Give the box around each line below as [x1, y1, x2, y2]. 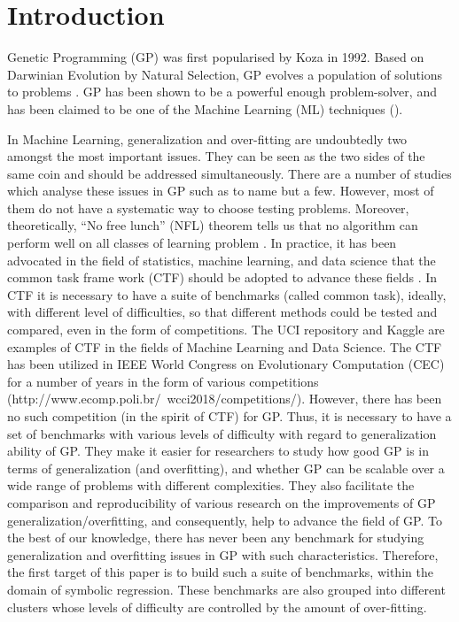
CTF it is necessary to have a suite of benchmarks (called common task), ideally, [7, 285, 447, 303]
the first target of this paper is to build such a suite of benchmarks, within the [7, 563, 433, 581]
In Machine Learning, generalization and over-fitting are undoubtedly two [7, 129, 408, 148]
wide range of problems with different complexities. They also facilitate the [7, 476, 415, 495]
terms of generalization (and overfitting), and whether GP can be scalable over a [7, 458, 445, 477]
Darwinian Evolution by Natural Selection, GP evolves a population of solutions [7, 65, 443, 83]
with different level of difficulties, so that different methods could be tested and [7, 303, 438, 321]
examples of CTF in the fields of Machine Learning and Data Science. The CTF [7, 337, 442, 356]
